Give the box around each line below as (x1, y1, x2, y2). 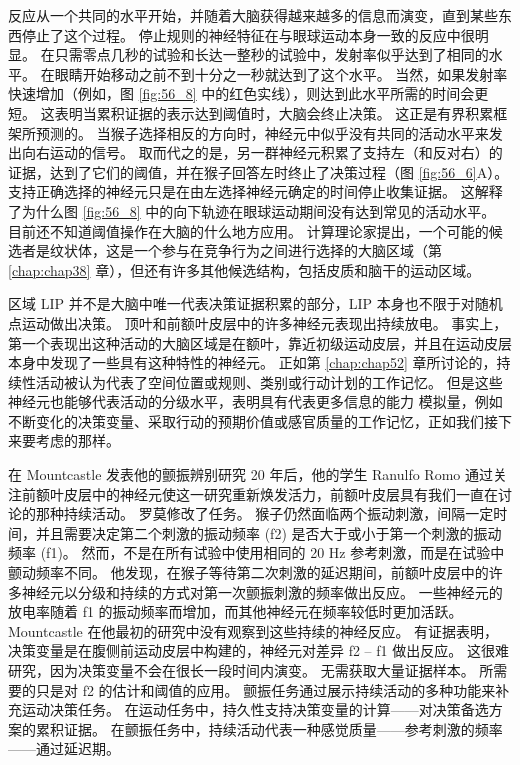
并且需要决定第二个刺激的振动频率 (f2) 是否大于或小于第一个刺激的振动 (35, 522, 502, 543)
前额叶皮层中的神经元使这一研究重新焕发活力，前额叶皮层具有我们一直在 (21, 483, 498, 504)
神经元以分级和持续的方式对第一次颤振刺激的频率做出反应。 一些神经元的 (21, 581, 503, 602)
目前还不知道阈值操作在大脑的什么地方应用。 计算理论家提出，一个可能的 (8, 220, 489, 241)
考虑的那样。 (35, 430, 120, 451)
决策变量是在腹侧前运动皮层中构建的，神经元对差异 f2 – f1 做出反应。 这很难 (8, 640, 509, 661)
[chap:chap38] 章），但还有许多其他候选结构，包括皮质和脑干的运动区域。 (8, 259, 481, 280)
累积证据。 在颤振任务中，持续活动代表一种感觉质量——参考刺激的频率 (35, 718, 503, 739)
